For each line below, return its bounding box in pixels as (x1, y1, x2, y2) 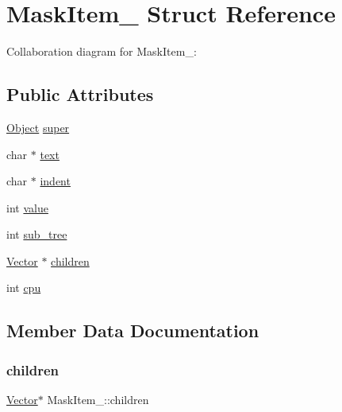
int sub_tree (6, 226, 67, 243)
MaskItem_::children (47, 391, 149, 408)
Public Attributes (6, 82, 154, 107)
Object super (6, 119, 70, 135)
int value (6, 199, 48, 216)
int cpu (6, 279, 41, 296)
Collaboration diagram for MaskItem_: (6, 43, 197, 60)
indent (40, 173, 71, 189)
